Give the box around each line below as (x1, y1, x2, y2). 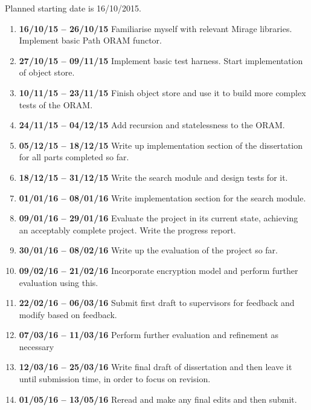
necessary (19, 340, 54, 353)
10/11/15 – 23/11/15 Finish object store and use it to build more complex (19, 86, 306, 99)
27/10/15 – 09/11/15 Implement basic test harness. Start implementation (19, 54, 303, 67)
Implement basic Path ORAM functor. (19, 34, 162, 47)
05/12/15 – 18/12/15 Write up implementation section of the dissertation (19, 138, 303, 151)
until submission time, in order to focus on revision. (19, 373, 211, 385)
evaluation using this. (19, 276, 98, 288)
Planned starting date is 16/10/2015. (5, 2, 141, 14)
